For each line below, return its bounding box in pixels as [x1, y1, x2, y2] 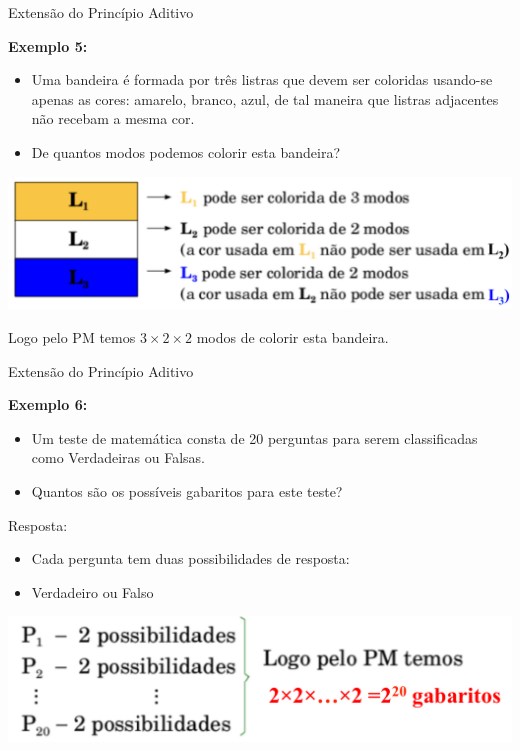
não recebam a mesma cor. [31, 108, 195, 129]
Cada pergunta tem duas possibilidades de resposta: [31, 548, 350, 569]
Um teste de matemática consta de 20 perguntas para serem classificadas [31, 427, 478, 448]
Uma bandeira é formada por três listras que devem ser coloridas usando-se [31, 69, 493, 90]
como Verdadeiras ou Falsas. [31, 447, 205, 468]
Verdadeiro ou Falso [31, 581, 154, 602]
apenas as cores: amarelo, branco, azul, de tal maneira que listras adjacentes [31, 88, 499, 109]
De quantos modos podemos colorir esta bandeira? [31, 141, 341, 162]
